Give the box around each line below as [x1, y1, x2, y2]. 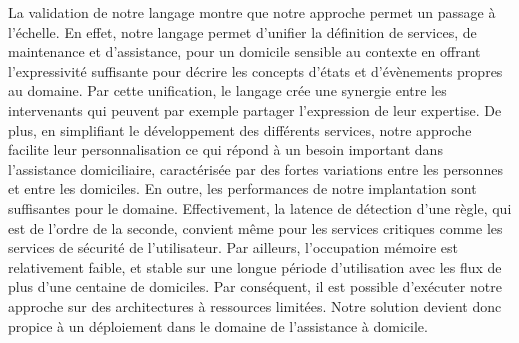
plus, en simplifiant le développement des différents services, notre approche [8, 119, 472, 140]
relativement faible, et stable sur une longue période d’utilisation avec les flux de [8, 256, 502, 277]
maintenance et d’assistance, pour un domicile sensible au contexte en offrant [8, 41, 481, 62]
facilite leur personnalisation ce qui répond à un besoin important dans [8, 139, 443, 160]
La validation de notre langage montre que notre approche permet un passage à [8, 2, 496, 22]
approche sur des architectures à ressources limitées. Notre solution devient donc [8, 295, 502, 316]
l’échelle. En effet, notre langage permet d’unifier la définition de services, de [8, 21, 477, 42]
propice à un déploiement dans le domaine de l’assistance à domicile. [8, 315, 428, 336]
